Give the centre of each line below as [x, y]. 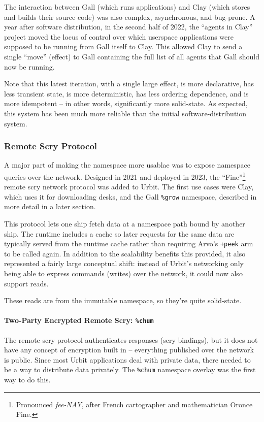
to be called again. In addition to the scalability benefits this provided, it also [125, 253]
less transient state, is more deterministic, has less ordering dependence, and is [126, 93]
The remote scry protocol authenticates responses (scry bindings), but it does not [131, 339]
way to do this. [27, 380]
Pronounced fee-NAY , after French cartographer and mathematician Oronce [134, 404]
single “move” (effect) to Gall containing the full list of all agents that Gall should [132, 56]
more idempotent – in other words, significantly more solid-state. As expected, [126, 103]
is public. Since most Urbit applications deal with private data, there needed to [127, 359]
